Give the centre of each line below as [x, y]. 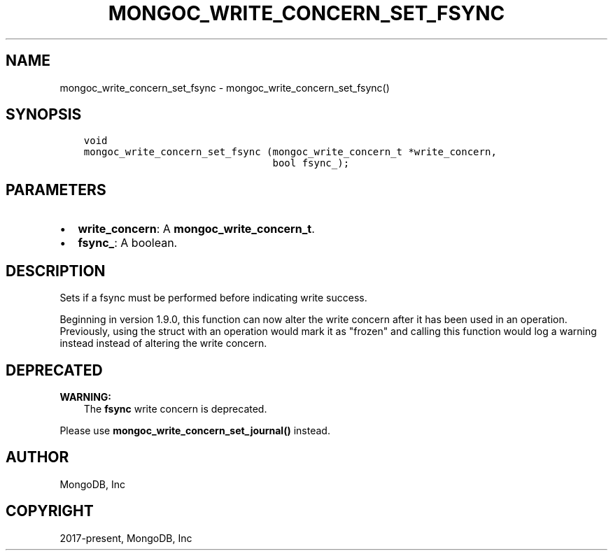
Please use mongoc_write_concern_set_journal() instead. [195, 430]
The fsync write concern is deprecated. [175, 408]
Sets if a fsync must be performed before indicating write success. [213, 298]
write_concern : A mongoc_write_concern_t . [196, 229]
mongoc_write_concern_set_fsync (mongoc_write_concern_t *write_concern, [290, 152]
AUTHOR [37, 457]
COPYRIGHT [50, 511]
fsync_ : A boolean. [128, 243]
